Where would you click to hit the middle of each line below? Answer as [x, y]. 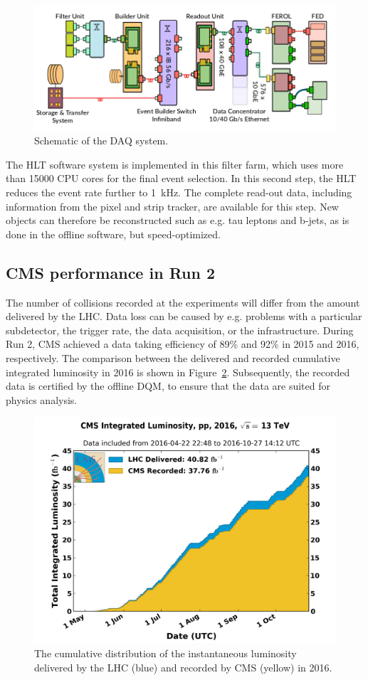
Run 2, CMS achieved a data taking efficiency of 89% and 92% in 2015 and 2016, [183, 344]
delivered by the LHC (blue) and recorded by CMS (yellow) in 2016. [183, 667]
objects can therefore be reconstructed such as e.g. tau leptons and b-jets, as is [178, 220]
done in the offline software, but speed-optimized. [113, 234]
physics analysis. [42, 399]
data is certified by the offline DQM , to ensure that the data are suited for [168, 386]
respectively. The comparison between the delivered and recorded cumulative [173, 357]
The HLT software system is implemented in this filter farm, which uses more [175, 164]
